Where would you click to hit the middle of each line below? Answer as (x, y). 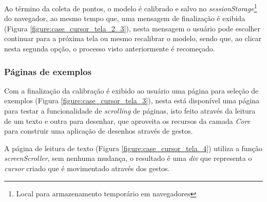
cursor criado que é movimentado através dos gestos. (87, 168)
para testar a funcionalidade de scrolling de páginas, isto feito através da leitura (130, 111)
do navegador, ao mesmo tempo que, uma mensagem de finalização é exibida (125, 18)
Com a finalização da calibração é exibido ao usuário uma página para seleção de (131, 90)
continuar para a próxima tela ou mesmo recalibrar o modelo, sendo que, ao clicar (133, 38)
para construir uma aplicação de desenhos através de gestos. (99, 131)
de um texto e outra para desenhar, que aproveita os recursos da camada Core (127, 121)
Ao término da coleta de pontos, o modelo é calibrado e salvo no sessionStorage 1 (131, 7)
